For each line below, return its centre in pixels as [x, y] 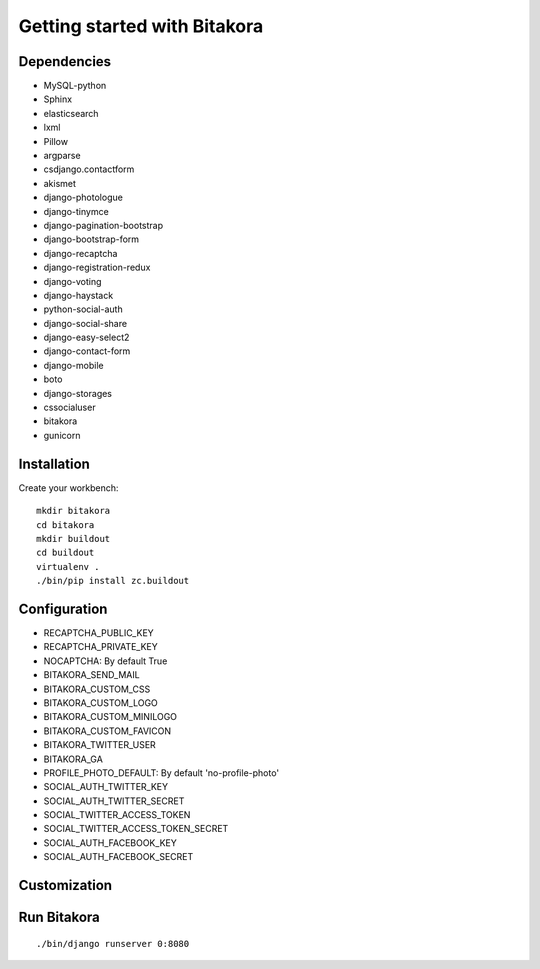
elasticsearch [71, 113]
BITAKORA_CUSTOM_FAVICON [107, 731]
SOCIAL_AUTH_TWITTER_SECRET [114, 801]
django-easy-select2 [86, 337]
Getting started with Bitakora [141, 26]
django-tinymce [76, 211]
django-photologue [83, 197]
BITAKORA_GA [73, 759]
